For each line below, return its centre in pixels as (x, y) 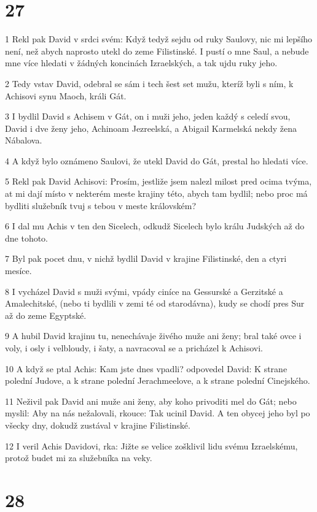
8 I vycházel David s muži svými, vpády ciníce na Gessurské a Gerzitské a (144, 291)
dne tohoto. (27, 238)
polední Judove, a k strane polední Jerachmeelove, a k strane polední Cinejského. (158, 380)
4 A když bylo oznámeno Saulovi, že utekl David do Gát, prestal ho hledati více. (157, 160)
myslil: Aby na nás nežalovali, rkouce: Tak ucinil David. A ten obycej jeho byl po (158, 413)
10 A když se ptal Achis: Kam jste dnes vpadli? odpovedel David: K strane (146, 368)
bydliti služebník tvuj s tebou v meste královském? (101, 205)
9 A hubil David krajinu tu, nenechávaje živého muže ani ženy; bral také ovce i (153, 336)
